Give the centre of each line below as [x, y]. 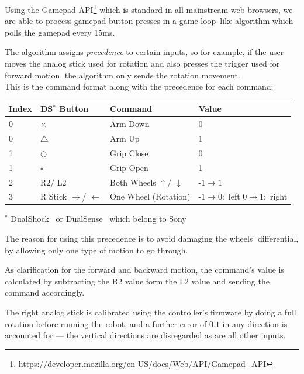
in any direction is [255, 323]
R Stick [53, 196]
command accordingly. [45, 292]
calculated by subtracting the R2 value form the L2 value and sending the [137, 281]
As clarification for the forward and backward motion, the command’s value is [144, 270]
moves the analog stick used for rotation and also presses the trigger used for [142, 64]
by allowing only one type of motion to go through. [96, 250]
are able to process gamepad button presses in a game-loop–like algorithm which [149, 21]
